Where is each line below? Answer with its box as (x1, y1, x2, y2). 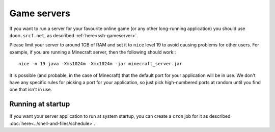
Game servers (9, 8, 71, 19)
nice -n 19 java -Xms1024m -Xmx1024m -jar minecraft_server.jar (18, 61, 183, 67)
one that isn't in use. (9, 87, 52, 93)
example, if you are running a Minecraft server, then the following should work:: (9, 49, 176, 55)
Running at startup (9, 100, 70, 109)
